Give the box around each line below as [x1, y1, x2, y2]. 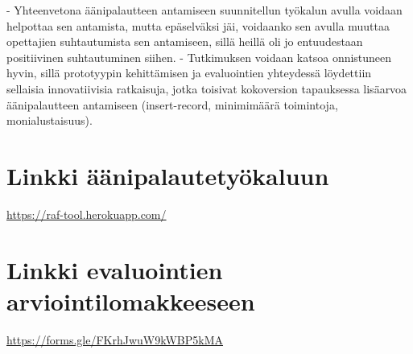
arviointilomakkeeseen [6, 284, 255, 317]
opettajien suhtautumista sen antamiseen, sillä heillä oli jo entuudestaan [6, 33, 363, 50]
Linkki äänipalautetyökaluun [6, 158, 329, 191]
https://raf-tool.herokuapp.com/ [6, 205, 167, 222]
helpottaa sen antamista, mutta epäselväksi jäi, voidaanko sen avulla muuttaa [6, 17, 390, 34]
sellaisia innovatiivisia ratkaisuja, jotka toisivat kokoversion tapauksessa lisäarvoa [6, 80, 407, 97]
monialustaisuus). [6, 112, 93, 129]
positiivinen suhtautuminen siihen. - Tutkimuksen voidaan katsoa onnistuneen [6, 48, 392, 65]
